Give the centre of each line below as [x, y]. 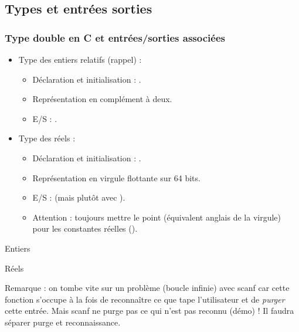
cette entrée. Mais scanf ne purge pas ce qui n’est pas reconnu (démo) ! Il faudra [149, 311]
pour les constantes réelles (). [85, 228]
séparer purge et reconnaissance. [63, 322]
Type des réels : [47, 138]
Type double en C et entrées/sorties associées [115, 37]
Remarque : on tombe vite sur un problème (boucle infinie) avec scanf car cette [147, 288]
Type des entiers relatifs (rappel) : [80, 59]
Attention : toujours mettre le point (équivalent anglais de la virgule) [157, 217]
